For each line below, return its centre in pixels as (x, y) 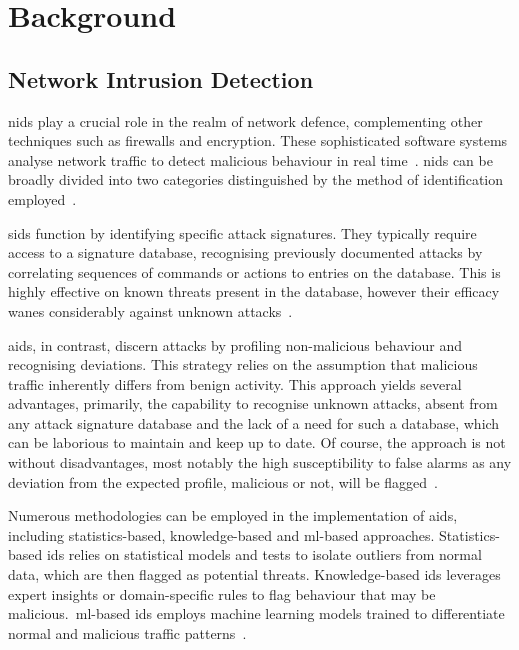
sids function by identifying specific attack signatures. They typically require (242, 232)
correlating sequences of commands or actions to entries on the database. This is (254, 271)
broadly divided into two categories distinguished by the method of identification (256, 179)
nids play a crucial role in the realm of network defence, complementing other (245, 120)
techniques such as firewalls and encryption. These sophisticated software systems (258, 140)
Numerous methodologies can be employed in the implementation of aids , (233, 515)
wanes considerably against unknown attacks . (150, 310)
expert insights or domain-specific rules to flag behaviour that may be (222, 593)
